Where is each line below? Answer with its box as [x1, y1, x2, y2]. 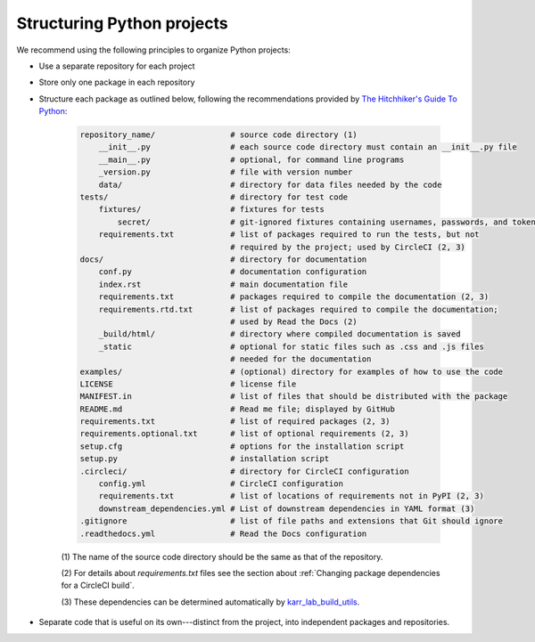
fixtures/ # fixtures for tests [98, 205, 325, 215]
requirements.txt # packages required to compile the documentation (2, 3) [98, 292, 490, 302]
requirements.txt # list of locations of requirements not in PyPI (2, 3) [98, 491, 485, 501]
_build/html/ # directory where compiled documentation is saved [98, 329, 461, 339]
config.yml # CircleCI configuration [98, 479, 343, 489]
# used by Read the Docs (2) [230, 316, 358, 327]
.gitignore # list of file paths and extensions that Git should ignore [79, 516, 504, 526]
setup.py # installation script [79, 454, 330, 464]
